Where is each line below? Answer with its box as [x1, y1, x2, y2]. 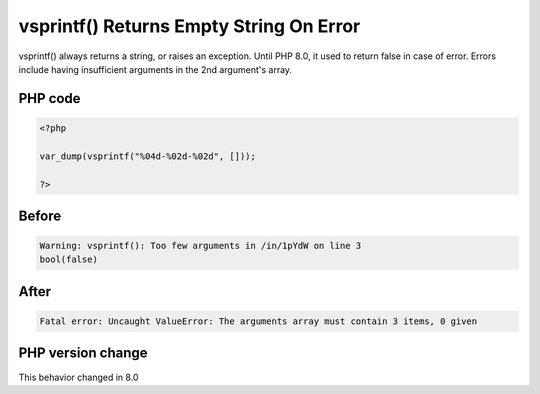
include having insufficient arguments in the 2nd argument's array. [18, 63, 293, 75]
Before [18, 207, 62, 224]
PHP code [18, 90, 81, 107]
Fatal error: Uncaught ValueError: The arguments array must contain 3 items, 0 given [39, 316, 478, 327]
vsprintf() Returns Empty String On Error [18, 15, 361, 37]
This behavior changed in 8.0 [18, 371, 139, 383]
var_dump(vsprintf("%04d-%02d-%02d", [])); [39, 150, 257, 162]
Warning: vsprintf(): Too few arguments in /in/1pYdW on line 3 [39, 240, 362, 252]
